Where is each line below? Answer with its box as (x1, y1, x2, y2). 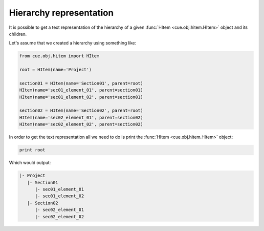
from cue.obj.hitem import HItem (19, 53, 100, 59)
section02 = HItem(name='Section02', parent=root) (19, 108, 144, 113)
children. (9, 31, 27, 37)
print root (19, 147, 45, 153)
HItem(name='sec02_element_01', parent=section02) (19, 115, 144, 120)
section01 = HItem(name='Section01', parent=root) (19, 81, 144, 86)
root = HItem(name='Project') (19, 67, 92, 73)
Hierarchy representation (9, 7, 114, 18)
